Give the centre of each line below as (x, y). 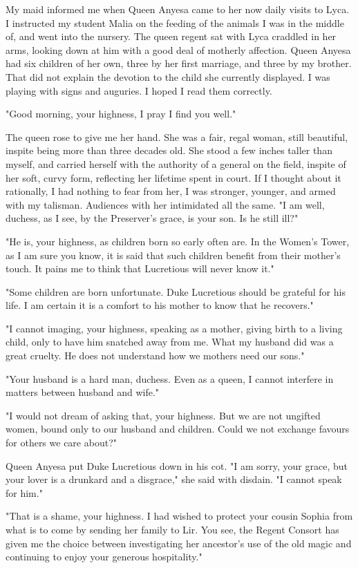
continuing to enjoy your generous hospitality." (104, 557)
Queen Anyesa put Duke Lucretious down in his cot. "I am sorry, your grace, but (177, 465)
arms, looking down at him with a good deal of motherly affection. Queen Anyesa (178, 49)
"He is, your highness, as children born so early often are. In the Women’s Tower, (178, 241)
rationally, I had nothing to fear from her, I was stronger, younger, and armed (171, 191)
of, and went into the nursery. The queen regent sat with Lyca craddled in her (171, 36)
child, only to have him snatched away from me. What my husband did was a (170, 342)
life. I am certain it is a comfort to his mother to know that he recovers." (160, 305)
